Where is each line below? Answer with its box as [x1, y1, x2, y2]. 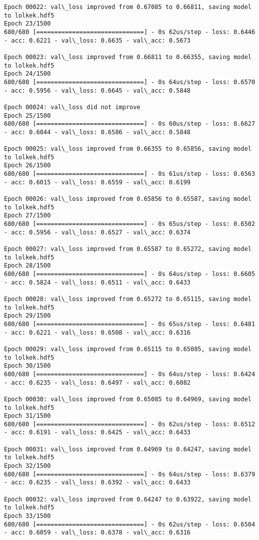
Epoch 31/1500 [4, 412, 51, 420]
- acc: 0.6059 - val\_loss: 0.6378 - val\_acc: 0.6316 [4, 529, 191, 536]
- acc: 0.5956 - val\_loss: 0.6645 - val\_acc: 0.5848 [4, 87, 191, 94]
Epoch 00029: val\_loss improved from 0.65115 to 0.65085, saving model [4, 345, 251, 353]
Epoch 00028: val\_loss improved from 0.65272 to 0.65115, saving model [4, 295, 251, 303]
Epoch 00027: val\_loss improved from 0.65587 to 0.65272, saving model [4, 245, 251, 253]
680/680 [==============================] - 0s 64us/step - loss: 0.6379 [4, 470, 255, 478]
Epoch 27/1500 [4, 212, 51, 219]
